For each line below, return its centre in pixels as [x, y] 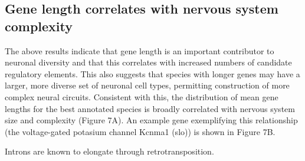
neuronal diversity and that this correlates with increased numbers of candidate [148, 62]
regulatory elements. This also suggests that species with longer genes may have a [152, 73]
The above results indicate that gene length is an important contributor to [140, 50]
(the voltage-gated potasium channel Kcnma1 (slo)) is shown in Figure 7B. [140, 131]
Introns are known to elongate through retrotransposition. [109, 151]
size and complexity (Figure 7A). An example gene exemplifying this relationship [151, 120]
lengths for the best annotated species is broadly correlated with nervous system [150, 108]
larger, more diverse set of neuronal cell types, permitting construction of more [147, 85]
